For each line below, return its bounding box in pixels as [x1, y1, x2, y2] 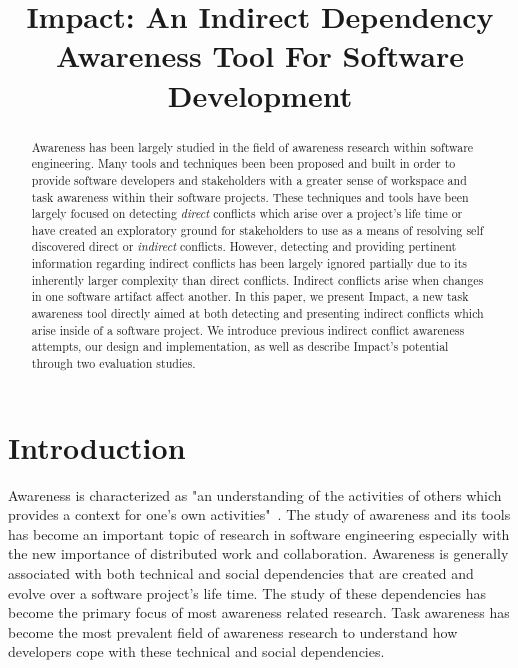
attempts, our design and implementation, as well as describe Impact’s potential [31, 338, 449, 355]
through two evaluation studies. [31, 355, 196, 372]
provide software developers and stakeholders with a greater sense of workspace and [31, 171, 467, 188]
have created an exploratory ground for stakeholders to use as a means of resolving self [31, 221, 484, 238]
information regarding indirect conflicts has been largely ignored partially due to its [31, 255, 467, 272]
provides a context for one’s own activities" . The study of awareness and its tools [8, 504, 511, 525]
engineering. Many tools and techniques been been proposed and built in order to [31, 155, 456, 172]
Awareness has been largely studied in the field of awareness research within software [31, 138, 474, 155]
